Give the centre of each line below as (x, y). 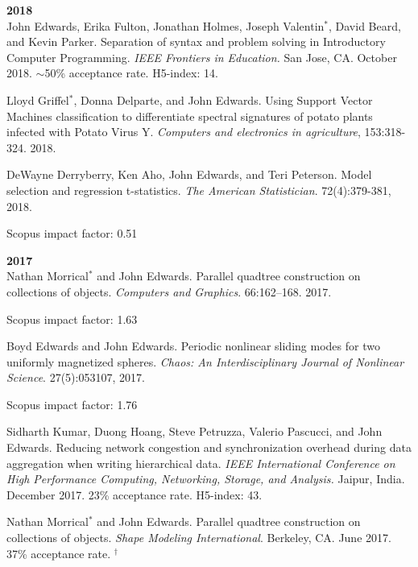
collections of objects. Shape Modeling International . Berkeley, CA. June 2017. (199, 538)
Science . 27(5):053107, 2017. (76, 377)
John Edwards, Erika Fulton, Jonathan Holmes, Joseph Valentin (166, 25)
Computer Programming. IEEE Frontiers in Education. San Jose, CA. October (202, 57)
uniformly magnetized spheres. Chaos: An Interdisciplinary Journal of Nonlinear (205, 361)
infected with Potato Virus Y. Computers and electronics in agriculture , (184, 132)
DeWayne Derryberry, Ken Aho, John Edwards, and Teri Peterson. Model (189, 174)
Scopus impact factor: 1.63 (72, 319)
